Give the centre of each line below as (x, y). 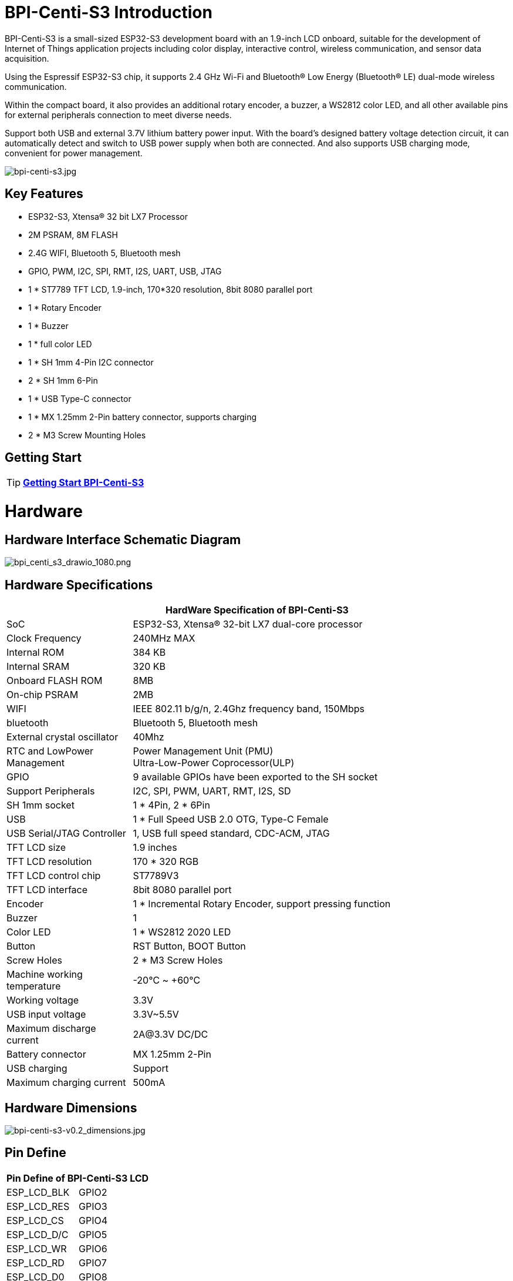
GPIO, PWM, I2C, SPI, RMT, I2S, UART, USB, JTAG (125, 271)
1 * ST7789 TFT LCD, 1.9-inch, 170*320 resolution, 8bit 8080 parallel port (171, 289)
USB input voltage (46, 1015)
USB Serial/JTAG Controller (66, 834)
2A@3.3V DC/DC (171, 1034)
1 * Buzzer (48, 326)
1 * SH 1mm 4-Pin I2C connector (91, 362)
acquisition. (27, 58)
